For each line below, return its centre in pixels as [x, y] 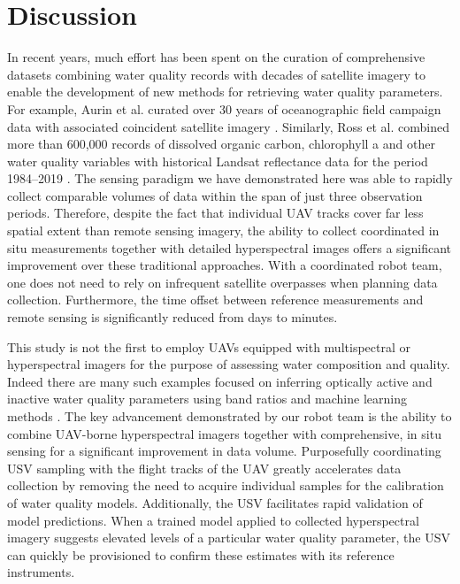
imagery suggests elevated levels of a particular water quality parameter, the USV [229, 538]
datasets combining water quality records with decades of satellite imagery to [217, 74]
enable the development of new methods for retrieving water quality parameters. [225, 92]
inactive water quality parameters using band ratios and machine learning [207, 399]
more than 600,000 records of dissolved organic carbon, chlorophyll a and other [221, 144]
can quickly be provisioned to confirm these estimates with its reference [201, 554]
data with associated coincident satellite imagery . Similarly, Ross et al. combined [228, 126]
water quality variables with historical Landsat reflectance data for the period [218, 161]
